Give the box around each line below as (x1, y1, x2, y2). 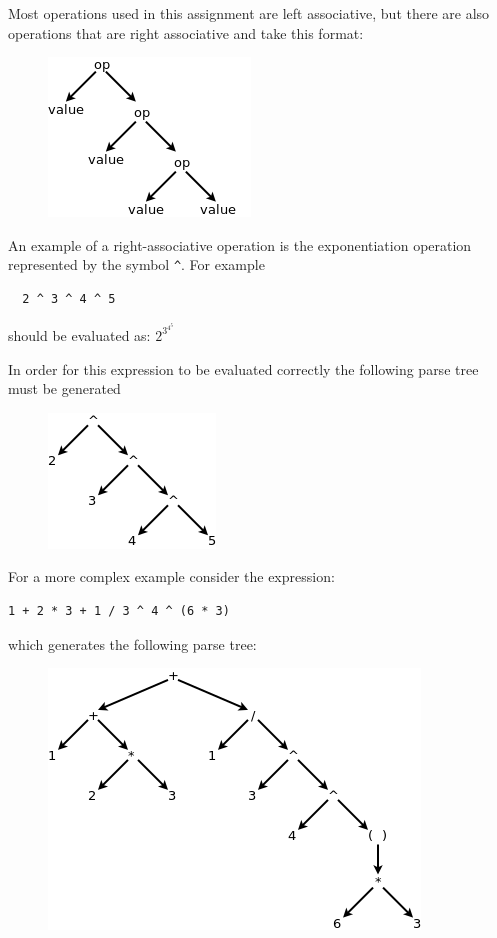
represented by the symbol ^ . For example (8, 254, 265, 275)
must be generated (8, 378, 121, 399)
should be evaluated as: (8, 324, 151, 345)
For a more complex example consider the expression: (8, 566, 335, 587)
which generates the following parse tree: (8, 633, 257, 654)
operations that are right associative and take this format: (8, 22, 364, 43)
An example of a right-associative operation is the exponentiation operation (8, 234, 472, 255)
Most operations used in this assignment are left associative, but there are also (8, 3, 490, 23)
